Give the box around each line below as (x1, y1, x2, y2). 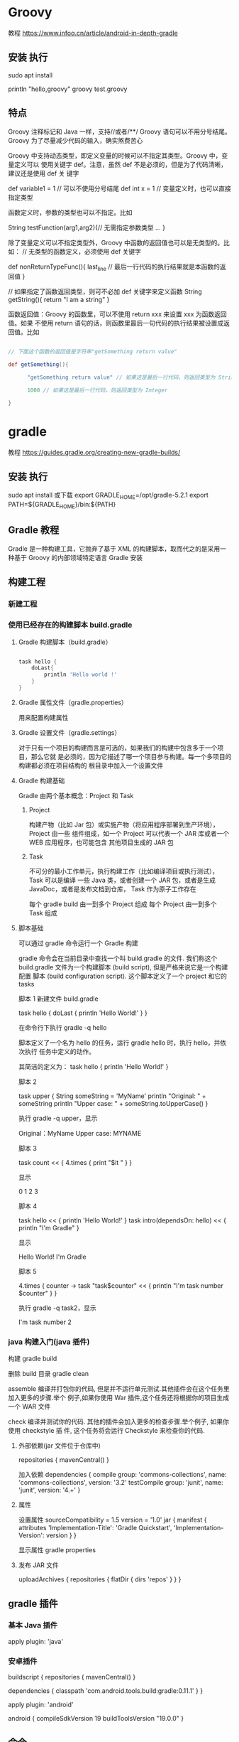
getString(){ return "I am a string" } (8, 296, 110, 304)
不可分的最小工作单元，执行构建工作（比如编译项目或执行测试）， (28, 866, 219, 875)
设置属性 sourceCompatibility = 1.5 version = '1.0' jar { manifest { (18, 1515, 207, 1525)
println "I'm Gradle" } (18, 1223, 80, 1232)
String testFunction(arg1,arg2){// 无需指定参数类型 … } (8, 223, 166, 232)
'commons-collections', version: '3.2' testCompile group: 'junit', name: (18, 1478, 223, 1487)
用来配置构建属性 (18, 713, 69, 721)
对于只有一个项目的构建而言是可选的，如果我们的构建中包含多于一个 (18, 743, 218, 752)
